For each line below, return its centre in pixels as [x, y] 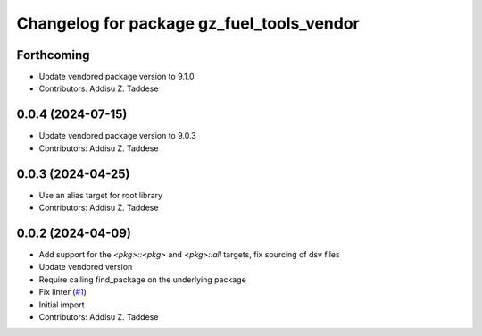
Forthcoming [53, 55]
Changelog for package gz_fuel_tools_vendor [188, 23]
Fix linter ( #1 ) [62, 292]
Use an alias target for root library [101, 195]
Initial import [62, 305]
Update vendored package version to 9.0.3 [117, 136]
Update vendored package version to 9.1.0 [117, 77]
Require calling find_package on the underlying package [143, 279]
